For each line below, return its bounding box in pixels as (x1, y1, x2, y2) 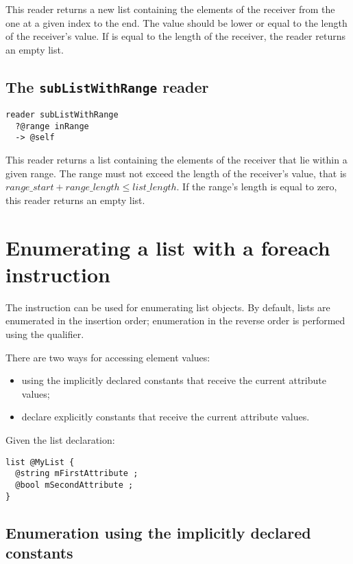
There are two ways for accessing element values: (5, 350, 210, 364)
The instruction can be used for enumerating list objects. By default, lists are (5, 300, 330, 314)
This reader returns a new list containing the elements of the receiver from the (5, 2, 335, 16)
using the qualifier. (5, 327, 84, 341)
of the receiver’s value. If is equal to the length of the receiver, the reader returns (5, 29, 345, 43)
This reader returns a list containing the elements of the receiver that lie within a (5, 153, 348, 167)
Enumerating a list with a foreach (5, 233, 330, 261)
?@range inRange (15, 121, 89, 131)
